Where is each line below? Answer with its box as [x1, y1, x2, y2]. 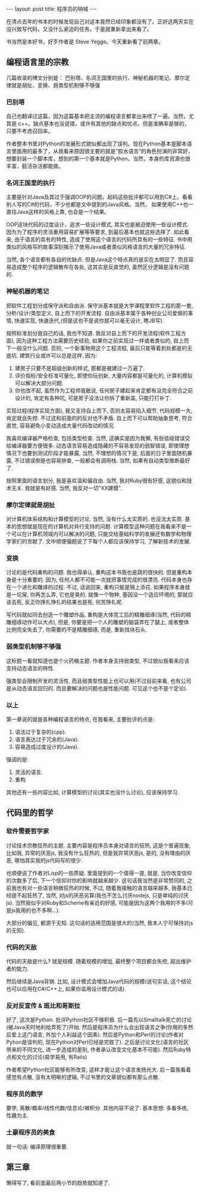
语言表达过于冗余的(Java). [14, 736, 79, 743]
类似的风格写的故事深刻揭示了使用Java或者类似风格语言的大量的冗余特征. [6, 243, 186, 251]
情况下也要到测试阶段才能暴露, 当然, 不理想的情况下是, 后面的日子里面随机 [6, 449, 187, 456]
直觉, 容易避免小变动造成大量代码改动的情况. [6, 422, 115, 429]
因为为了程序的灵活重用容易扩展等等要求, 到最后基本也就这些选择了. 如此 [6, 228, 185, 236]
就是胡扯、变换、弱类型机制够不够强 [11, 82, 100, 89]
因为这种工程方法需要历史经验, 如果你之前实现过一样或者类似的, [16, 337, 173, 344]
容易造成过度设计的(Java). [14, 743, 79, 750]
